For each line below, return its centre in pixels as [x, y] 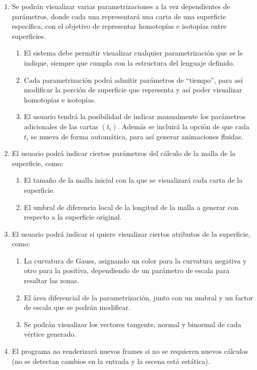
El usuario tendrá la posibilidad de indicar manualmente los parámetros [135, 116]
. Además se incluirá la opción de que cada [183, 126]
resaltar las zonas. [51, 280]
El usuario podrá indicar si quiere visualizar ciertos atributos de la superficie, [131, 233]
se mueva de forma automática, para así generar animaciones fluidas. [137, 136]
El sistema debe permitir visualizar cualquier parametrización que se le [133, 53]
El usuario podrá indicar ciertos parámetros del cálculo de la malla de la [124, 153]
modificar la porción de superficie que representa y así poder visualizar [133, 90]
